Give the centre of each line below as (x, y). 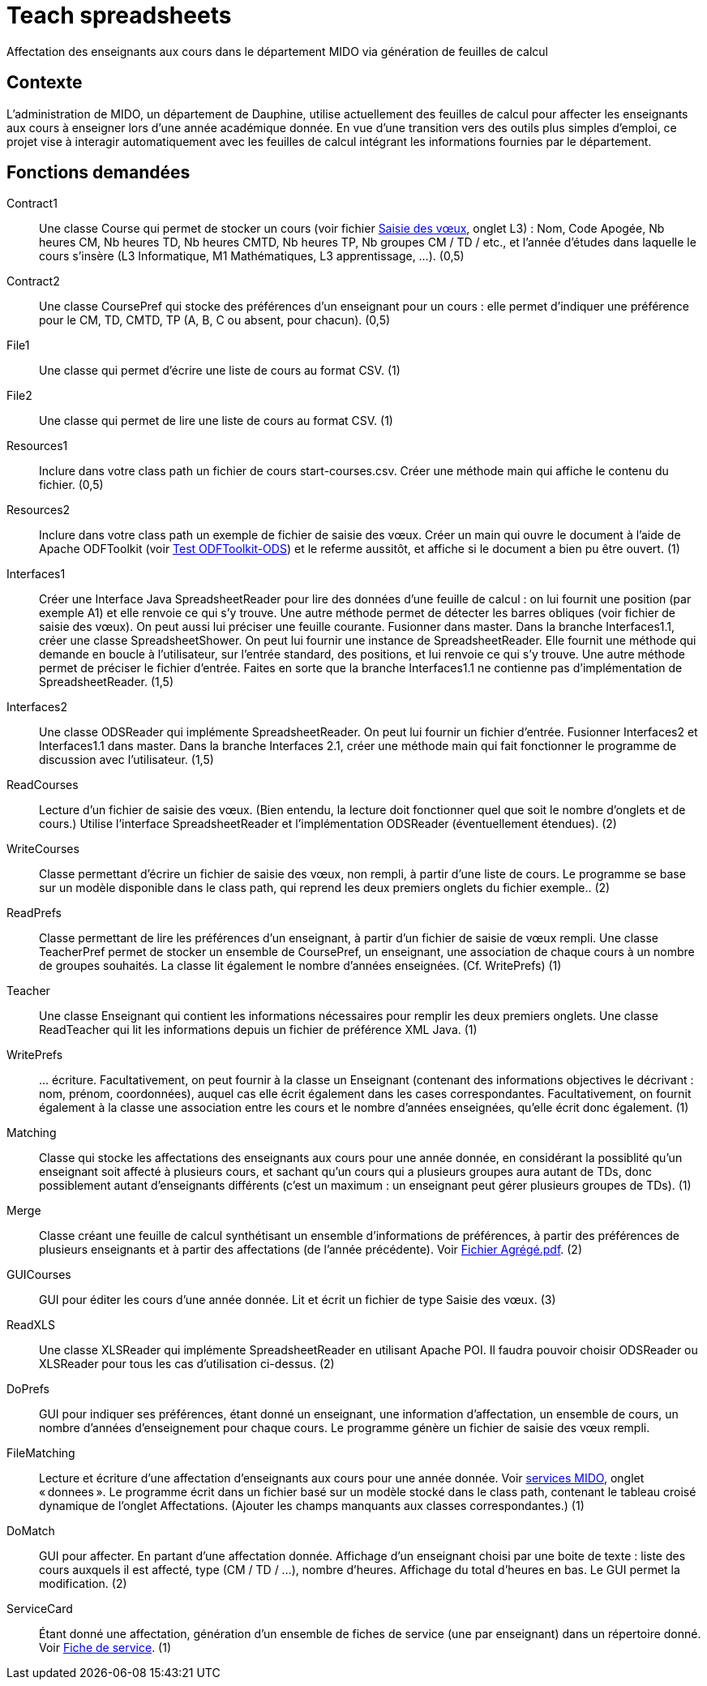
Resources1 (37, 446)
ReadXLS (31, 1325)
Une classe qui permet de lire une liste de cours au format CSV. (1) (216, 421)
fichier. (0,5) (71, 485)
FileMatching (41, 1453)
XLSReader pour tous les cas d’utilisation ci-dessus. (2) (187, 1364)
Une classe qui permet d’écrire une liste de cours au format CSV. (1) (220, 371)
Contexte (45, 83)
